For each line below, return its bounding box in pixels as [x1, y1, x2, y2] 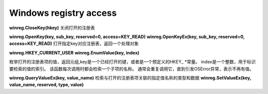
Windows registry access [9, 7, 117, 18]
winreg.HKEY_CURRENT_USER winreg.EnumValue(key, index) [9, 49, 139, 55]
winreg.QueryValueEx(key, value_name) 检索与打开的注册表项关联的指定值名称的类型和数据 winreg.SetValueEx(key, [9, 75, 252, 81]
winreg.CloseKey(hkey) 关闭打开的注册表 [9, 25, 95, 31]
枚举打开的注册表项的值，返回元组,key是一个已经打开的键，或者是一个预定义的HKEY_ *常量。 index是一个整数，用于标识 [9, 59, 256, 65]
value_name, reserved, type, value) [9, 82, 84, 88]
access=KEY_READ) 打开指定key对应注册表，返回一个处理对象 [9, 41, 139, 47]
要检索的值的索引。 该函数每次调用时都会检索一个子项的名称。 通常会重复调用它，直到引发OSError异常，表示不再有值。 [9, 66, 254, 72]
